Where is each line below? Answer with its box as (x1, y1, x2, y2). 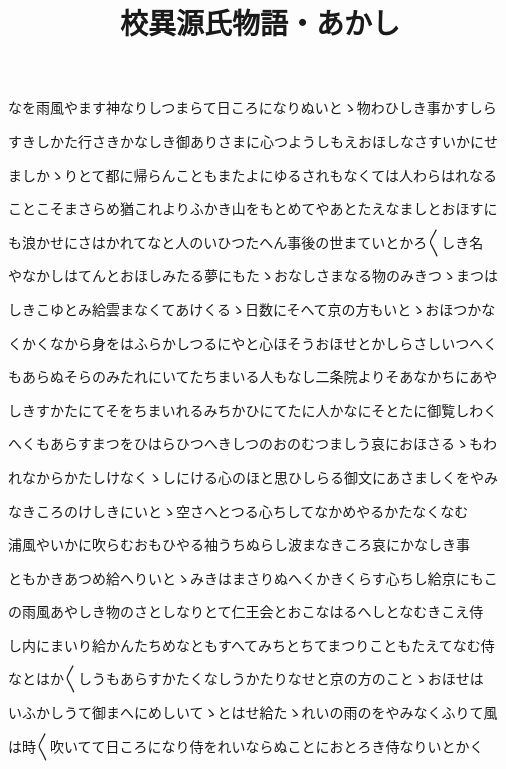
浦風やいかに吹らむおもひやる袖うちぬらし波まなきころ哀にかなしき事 (8, 534, 470, 555)
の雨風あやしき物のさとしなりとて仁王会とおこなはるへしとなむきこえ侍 (8, 601, 484, 622)
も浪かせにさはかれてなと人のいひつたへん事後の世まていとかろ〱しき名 (8, 231, 484, 252)
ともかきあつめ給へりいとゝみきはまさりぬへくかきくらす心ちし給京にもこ (8, 567, 498, 588)
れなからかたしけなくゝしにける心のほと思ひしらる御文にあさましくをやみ (8, 466, 498, 487)
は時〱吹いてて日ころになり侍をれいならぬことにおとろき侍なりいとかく (8, 735, 484, 756)
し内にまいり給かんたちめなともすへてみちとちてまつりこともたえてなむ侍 (8, 634, 495, 655)
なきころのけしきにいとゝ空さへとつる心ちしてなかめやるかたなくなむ (8, 500, 469, 521)
